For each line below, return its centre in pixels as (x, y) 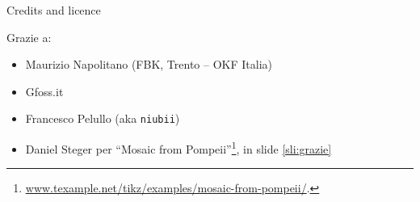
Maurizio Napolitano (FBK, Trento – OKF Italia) (149, 64)
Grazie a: (29, 37)
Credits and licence (54, 10)
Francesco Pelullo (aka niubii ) (103, 118)
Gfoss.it (44, 91)
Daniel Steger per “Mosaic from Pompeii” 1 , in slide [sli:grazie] (178, 147)
